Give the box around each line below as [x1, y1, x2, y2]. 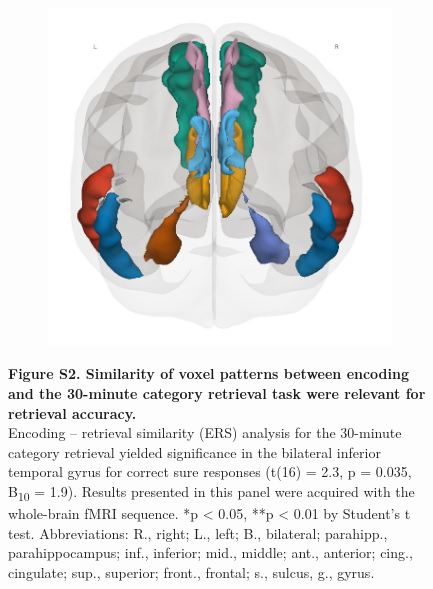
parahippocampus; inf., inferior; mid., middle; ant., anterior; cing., [8, 542, 413, 563]
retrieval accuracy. [8, 402, 137, 423]
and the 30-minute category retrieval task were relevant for [8, 383, 426, 404]
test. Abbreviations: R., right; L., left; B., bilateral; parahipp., [8, 522, 388, 543]
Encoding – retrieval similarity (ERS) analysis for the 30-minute [8, 422, 402, 443]
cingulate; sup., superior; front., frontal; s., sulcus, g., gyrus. [8, 561, 375, 582]
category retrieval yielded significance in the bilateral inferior [8, 441, 381, 462]
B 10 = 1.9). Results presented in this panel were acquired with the [8, 480, 415, 504]
